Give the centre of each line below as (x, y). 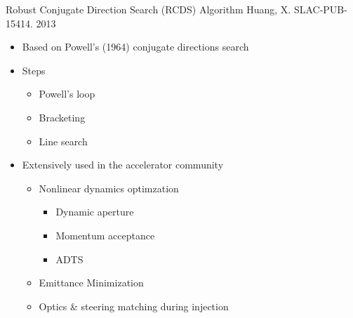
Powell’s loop (67, 94)
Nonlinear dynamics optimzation (109, 188)
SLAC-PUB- (320, 9)
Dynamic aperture (95, 212)
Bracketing (62, 117)
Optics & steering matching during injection (134, 306)
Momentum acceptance (105, 235)
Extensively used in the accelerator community (123, 165)
